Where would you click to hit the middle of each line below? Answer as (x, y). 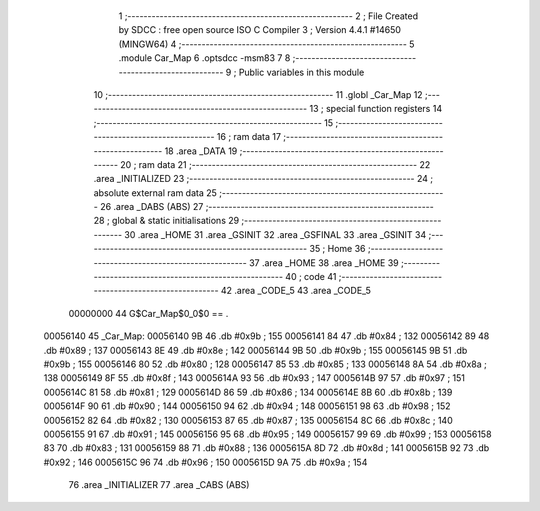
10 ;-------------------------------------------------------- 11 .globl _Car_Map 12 (258, 94)
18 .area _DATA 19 (201, 151)
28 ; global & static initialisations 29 (166, 221)
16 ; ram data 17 (249, 137)
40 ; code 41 (311, 277)
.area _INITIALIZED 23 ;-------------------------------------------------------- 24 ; (263, 179)
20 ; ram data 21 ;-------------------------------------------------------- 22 (275, 164)
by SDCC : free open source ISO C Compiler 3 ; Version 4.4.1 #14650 (260, 30)
